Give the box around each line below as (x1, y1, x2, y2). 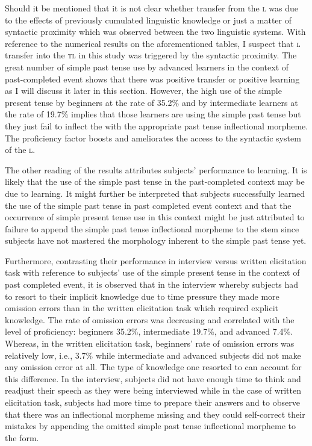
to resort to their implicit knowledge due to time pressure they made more (5, 290, 279, 302)
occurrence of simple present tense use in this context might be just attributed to (5, 211, 305, 223)
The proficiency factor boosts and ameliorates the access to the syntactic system (5, 131, 301, 144)
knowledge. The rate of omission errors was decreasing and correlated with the (5, 313, 295, 326)
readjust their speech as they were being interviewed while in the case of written (5, 384, 302, 397)
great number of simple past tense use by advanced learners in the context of (5, 60, 289, 73)
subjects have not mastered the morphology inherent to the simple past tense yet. (5, 234, 307, 247)
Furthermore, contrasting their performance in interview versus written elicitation (5, 254, 307, 267)
